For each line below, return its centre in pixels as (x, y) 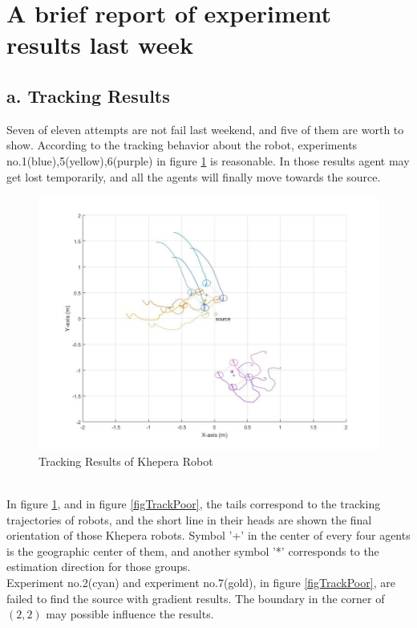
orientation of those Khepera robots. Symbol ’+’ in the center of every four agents (208, 535)
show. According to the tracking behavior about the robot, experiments (182, 145)
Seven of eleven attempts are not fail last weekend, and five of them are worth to (205, 129)
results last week (100, 45)
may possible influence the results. (130, 614)
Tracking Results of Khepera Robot (126, 461)
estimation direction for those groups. (99, 567)
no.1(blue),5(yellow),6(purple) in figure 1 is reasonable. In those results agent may (208, 160)
